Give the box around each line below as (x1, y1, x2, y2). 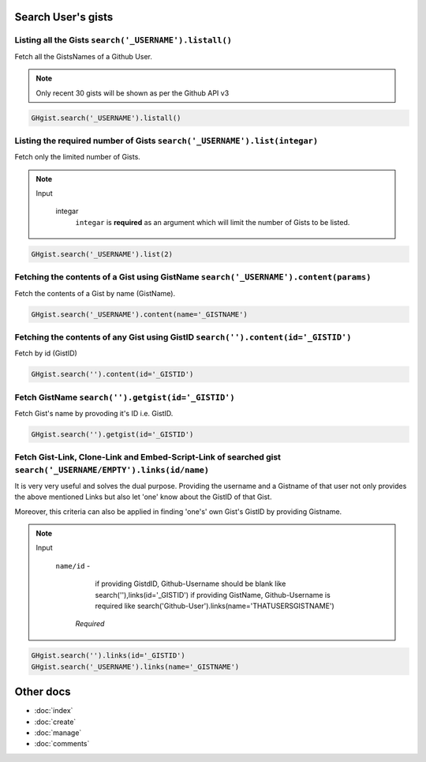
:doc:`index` (34, 706, 73, 715)
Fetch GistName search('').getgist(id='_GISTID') (14, 392, 235, 403)
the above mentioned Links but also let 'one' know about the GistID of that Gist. (14, 492, 272, 501)
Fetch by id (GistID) (14, 348, 78, 358)
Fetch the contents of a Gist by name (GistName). (14, 288, 176, 298)
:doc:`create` (34, 717, 77, 726)
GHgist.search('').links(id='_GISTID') (31, 651, 185, 660)
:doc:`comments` (34, 739, 90, 749)
